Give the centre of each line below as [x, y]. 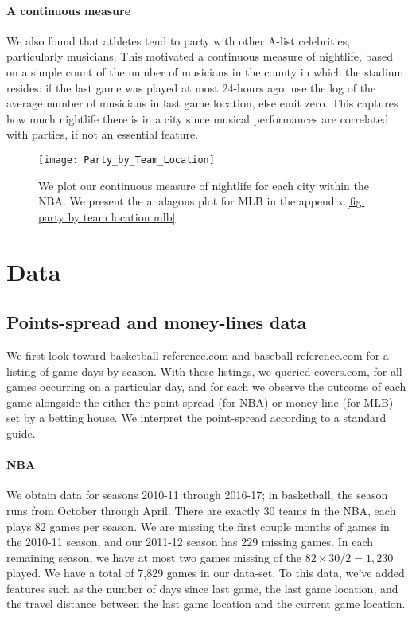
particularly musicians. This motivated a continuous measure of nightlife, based [200, 56]
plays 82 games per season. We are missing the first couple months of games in [198, 526]
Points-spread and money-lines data [157, 322]
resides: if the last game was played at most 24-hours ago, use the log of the [191, 87]
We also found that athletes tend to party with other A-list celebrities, [179, 40]
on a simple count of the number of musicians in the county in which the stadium [205, 71]
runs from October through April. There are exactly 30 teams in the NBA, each [201, 510]
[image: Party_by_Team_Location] [126, 160]
